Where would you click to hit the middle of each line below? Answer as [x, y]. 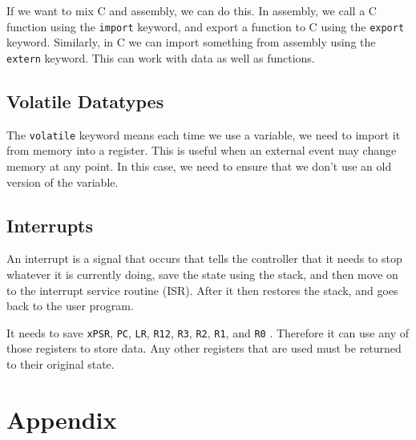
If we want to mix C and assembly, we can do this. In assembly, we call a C [192, 10]
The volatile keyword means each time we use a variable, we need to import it [204, 134]
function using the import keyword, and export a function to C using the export [206, 26]
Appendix [62, 419]
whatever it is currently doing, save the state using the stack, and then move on [202, 274]
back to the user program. [70, 306]
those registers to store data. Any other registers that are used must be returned [204, 348]
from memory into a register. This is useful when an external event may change [202, 150]
